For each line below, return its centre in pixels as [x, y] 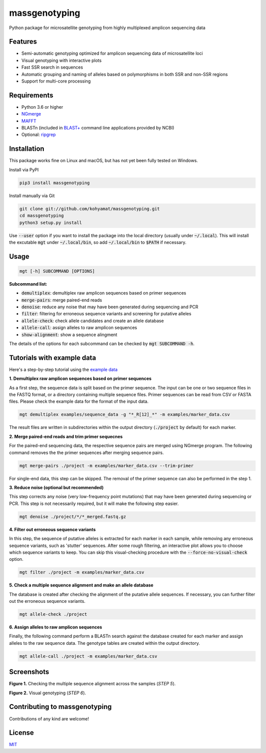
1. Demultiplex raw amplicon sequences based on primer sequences [80, 378]
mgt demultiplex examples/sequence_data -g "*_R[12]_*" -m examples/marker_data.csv [125, 415]
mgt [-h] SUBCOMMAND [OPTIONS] [57, 271]
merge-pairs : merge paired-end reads [62, 300]
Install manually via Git [32, 196]
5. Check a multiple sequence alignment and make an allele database [81, 585]
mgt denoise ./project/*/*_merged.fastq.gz [73, 517]
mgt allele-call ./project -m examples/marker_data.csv [88, 656]
